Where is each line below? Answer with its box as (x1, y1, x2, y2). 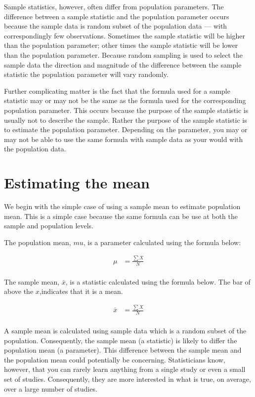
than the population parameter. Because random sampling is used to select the (4, 49, 243, 60)
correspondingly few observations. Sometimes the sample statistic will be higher (4, 30, 245, 40)
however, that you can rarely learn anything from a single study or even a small (4, 364, 246, 374)
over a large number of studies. (4, 383, 97, 394)
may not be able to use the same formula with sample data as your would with (4, 134, 243, 144)
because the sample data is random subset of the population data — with (4, 21, 227, 31)
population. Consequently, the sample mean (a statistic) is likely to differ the (4, 335, 237, 345)
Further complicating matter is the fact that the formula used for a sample (4, 85, 230, 96)
